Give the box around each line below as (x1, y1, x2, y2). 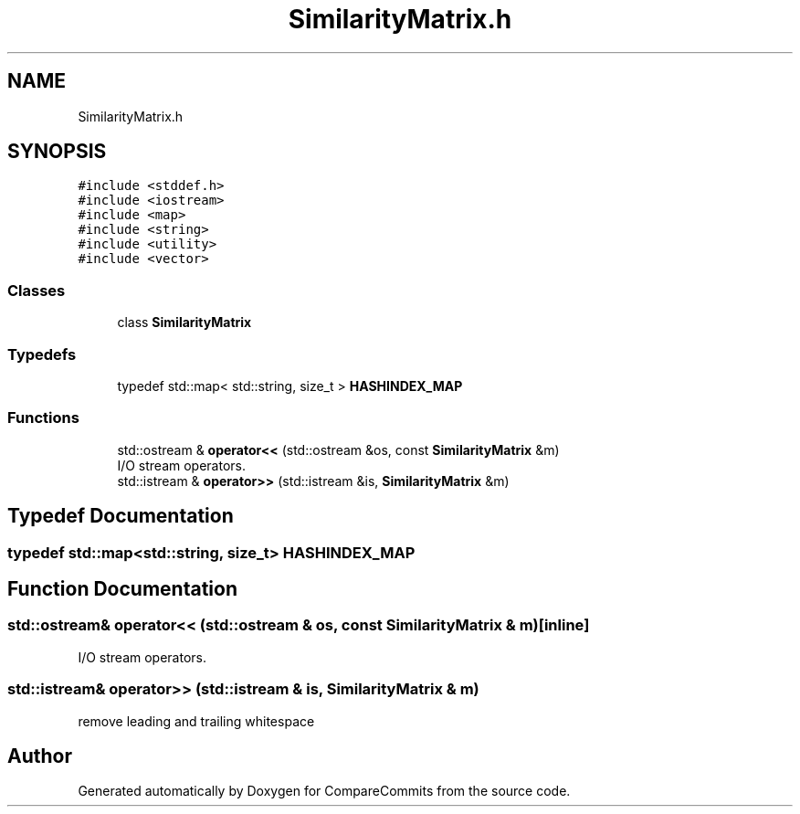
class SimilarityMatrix (117, 314, 252, 331)
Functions (7, 408, 79, 428)
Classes (7, 280, 66, 300)
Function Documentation (7, 576, 237, 600)
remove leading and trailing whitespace (78, 713, 315, 729)
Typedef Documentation (7, 504, 234, 528)
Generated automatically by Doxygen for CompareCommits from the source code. (78, 783, 571, 799)
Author (7, 744, 72, 767)
